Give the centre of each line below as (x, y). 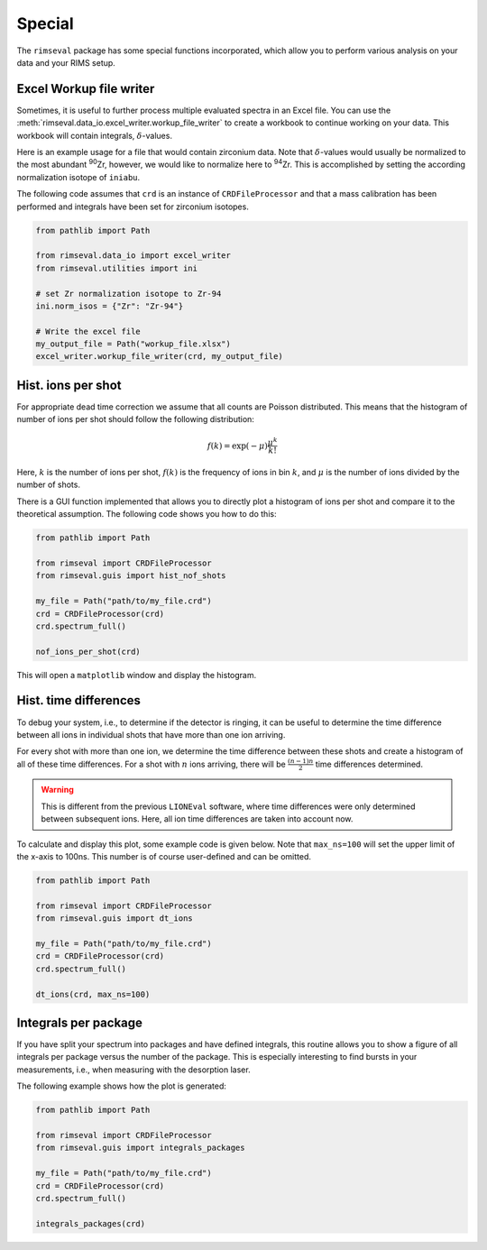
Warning (57, 790)
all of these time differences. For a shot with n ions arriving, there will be (151, 764)
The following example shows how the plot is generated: (122, 1086)
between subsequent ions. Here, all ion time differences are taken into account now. (197, 819)
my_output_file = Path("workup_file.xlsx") (133, 344)
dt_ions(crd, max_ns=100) (93, 994)
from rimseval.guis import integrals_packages (140, 1148)
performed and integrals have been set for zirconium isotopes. (133, 207)
